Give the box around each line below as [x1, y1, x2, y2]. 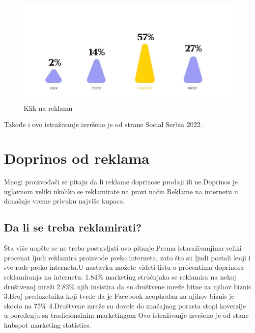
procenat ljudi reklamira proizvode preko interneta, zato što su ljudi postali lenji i [4, 252, 251, 262]
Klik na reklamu [24, 102, 73, 113]
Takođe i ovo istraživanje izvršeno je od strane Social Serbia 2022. [4, 119, 202, 129]
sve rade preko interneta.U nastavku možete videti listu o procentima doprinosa [4, 262, 244, 272]
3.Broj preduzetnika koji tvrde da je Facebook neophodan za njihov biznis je [4, 291, 234, 301]
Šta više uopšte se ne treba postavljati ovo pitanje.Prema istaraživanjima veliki [4, 243, 242, 253]
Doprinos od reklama [4, 148, 150, 168]
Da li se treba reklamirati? [4, 220, 142, 235]
